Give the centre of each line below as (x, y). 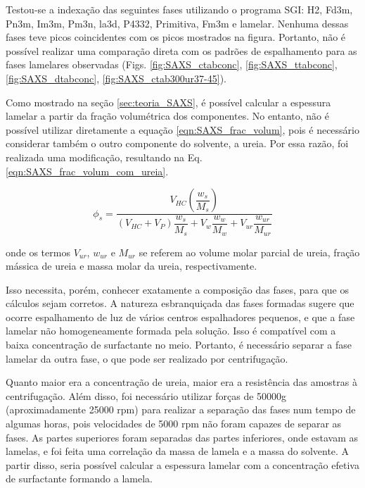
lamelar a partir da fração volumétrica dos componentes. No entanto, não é (167, 116)
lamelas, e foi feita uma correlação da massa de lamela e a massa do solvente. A (178, 451)
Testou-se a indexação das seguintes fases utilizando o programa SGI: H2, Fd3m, (179, 9)
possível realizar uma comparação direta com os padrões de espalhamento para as (181, 50)
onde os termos (38, 252)
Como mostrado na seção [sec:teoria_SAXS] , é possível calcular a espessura (168, 102)
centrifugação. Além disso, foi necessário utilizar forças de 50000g (146, 395)
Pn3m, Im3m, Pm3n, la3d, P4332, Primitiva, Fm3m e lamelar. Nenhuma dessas (177, 23)
